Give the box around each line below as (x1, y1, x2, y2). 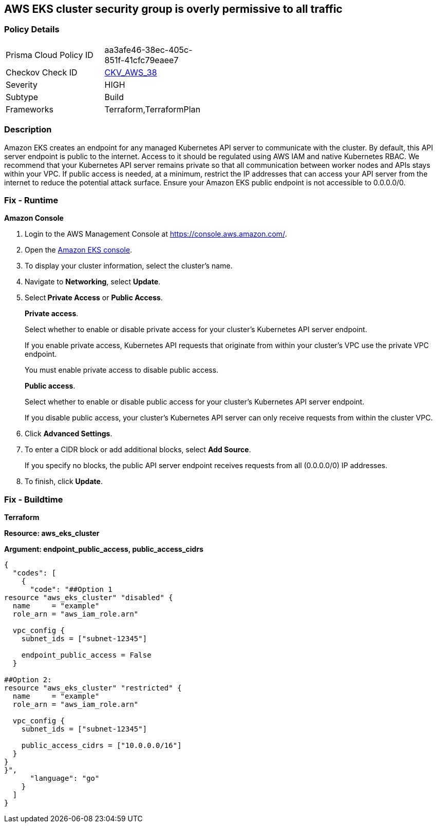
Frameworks (6, 104, 53, 114)
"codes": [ (12, 569, 56, 578)
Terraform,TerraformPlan (104, 104, 201, 114)
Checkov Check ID (6, 67, 78, 78)
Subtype (6, 91, 39, 102)
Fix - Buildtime (4, 494, 63, 505)
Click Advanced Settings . (25, 429, 112, 438)
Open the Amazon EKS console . (25, 245, 132, 255)
